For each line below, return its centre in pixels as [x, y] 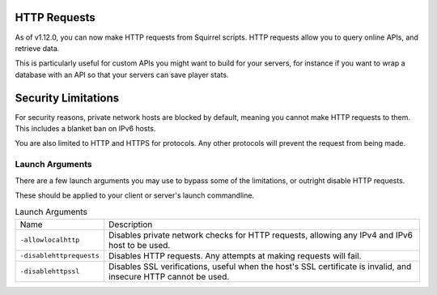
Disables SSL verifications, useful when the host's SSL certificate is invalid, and [260, 266]
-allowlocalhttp [50, 240]
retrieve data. [37, 48]
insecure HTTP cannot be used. [169, 276]
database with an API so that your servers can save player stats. [122, 75]
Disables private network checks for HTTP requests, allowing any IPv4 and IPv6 [260, 235]
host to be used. [139, 245]
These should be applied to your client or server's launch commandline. [135, 195]
